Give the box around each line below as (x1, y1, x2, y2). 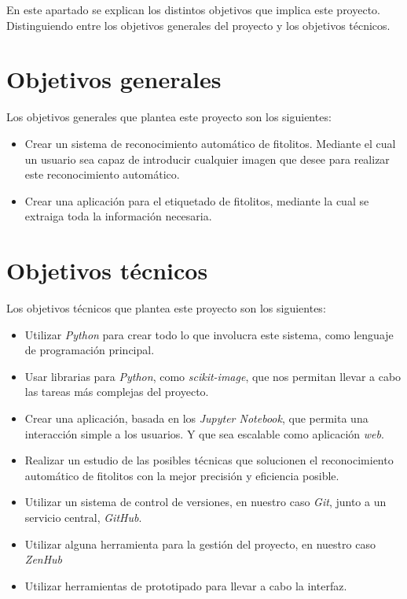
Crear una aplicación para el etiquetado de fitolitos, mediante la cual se (24, 192, 369, 209)
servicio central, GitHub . (24, 508, 142, 525)
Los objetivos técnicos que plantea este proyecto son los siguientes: (6, 300, 326, 316)
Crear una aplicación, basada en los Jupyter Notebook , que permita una (24, 409, 368, 426)
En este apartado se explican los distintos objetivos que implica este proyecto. (6, 2, 380, 17)
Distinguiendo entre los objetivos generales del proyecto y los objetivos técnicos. (6, 17, 390, 33)
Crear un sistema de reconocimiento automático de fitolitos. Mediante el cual (24, 135, 396, 151)
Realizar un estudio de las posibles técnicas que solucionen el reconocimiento (24, 452, 394, 468)
